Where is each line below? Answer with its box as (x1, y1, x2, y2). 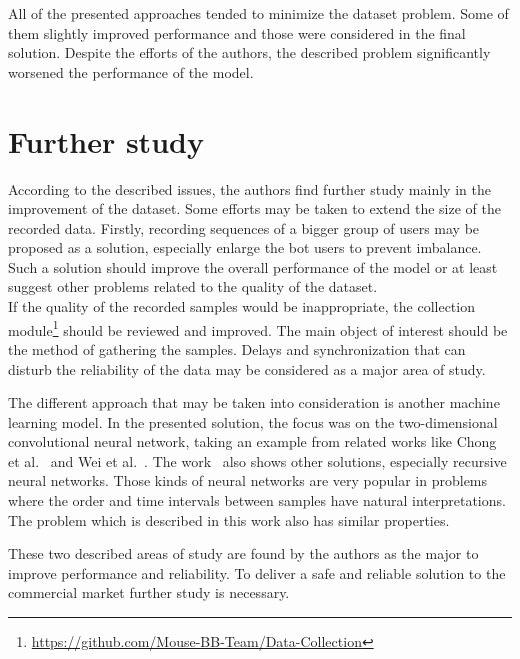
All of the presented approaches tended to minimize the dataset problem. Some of (8, 3, 509, 23)
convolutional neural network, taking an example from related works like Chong (8, 431, 497, 452)
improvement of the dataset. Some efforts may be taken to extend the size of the (8, 198, 501, 219)
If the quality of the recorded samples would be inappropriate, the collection (8, 296, 475, 317)
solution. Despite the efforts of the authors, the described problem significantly (8, 42, 491, 63)
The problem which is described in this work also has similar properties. (8, 509, 450, 530)
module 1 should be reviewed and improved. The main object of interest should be (8, 316, 508, 340)
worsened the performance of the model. (8, 61, 254, 82)
